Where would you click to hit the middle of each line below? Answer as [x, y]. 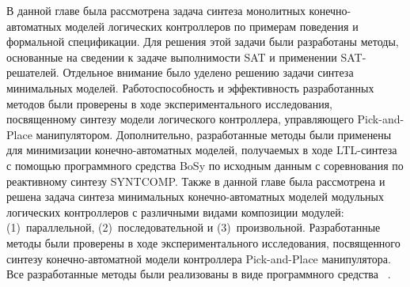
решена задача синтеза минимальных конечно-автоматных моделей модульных [195, 196]
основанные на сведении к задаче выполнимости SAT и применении [172, 57]
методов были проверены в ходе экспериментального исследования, [170, 103]
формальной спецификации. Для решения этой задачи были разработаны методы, [203, 42]
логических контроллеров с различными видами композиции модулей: [175, 211]
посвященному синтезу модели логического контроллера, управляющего [180, 119]
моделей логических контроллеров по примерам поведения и [212, 26]
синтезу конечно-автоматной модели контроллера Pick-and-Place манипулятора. [199, 258]
